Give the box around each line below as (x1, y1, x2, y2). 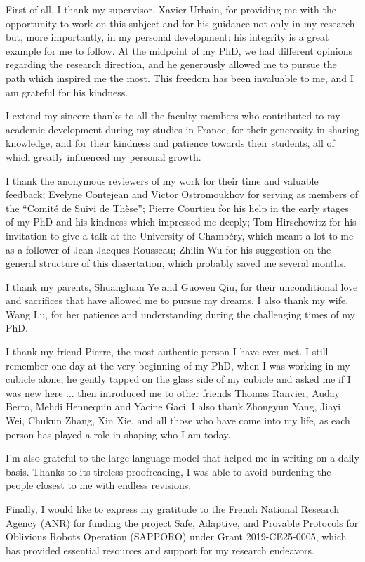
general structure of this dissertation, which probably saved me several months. (6, 256, 346, 270)
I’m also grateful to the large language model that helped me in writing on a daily (6, 450, 359, 465)
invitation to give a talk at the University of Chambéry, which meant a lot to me (6, 228, 354, 242)
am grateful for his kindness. (6, 84, 128, 99)
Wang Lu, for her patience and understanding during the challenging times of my (6, 306, 355, 321)
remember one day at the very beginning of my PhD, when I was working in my (6, 358, 350, 372)
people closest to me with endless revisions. (6, 478, 192, 492)
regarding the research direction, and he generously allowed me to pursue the (6, 57, 337, 72)
